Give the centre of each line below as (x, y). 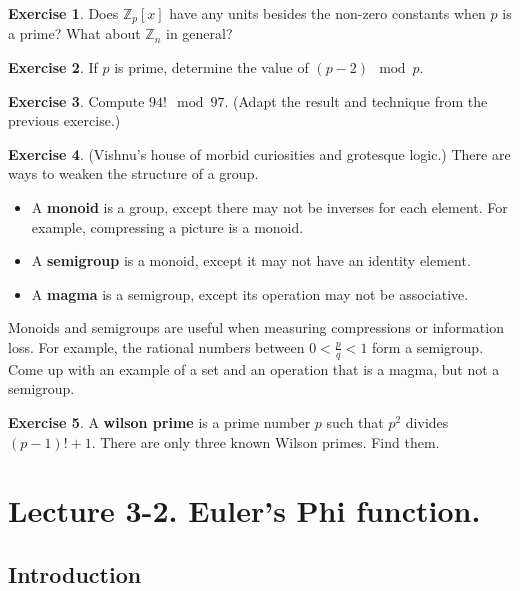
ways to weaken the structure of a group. (133, 173)
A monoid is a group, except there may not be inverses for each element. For (269, 207)
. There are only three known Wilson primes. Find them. (265, 441)
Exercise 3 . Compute (76, 100)
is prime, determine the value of (211, 67)
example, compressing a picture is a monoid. (167, 226)
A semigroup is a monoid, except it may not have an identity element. (251, 260)
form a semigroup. (428, 346)
